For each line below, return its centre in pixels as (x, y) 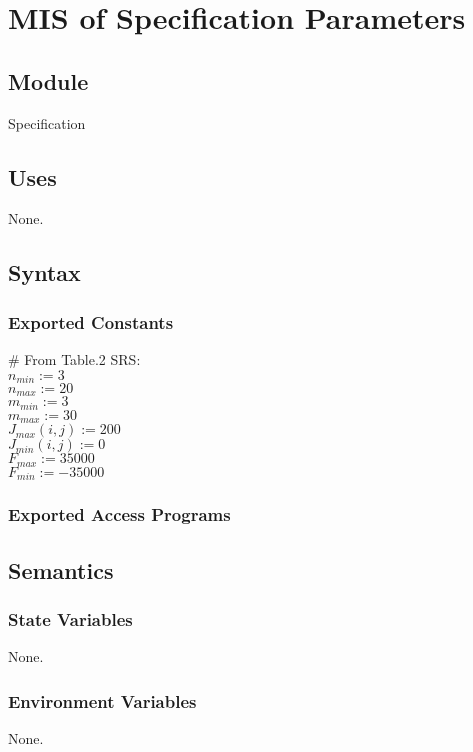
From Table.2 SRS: (82, 358)
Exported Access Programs (119, 514)
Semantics (61, 569)
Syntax (44, 272)
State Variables (70, 618)
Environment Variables (102, 700)
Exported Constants (91, 321)
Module (48, 80)
